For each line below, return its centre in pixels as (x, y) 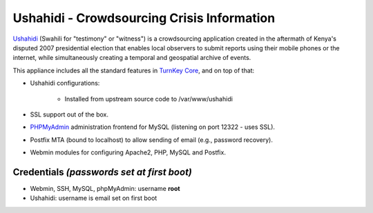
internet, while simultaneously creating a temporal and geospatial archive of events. (132, 58)
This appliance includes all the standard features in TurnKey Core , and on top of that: (134, 70)
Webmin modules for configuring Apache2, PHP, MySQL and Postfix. (128, 152)
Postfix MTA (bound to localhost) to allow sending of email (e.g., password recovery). (151, 140)
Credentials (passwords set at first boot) (103, 172)
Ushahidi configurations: (65, 83)
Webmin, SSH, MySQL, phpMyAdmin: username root (105, 188)
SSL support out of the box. (69, 114)
